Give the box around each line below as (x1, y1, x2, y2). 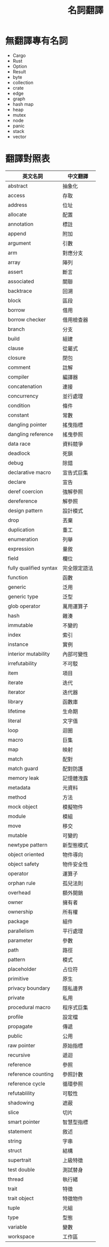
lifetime (8, 708, 25, 715)
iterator (8, 688, 25, 695)
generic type (8, 593, 39, 600)
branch (8, 326, 25, 333)
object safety (8, 860, 40, 868)
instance (8, 640, 29, 647)
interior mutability (8, 650, 50, 657)
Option (12, 63, 27, 69)
